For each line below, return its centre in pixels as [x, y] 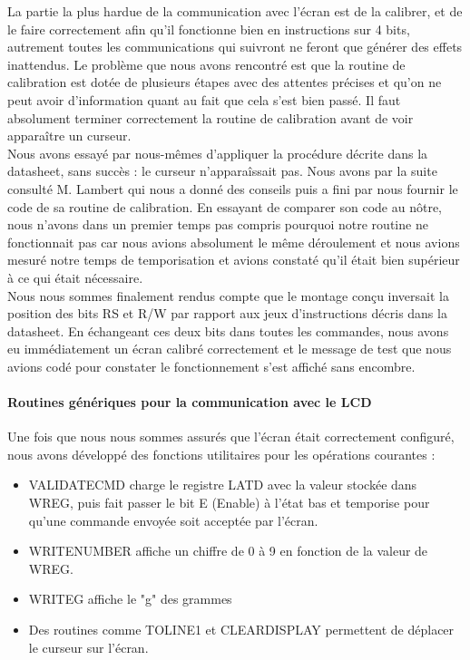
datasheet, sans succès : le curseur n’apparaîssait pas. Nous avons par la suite [222, 171]
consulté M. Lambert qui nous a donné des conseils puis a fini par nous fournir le [233, 188]
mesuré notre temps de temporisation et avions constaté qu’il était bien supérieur [234, 260]
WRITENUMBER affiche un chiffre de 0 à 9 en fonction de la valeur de [228, 551]
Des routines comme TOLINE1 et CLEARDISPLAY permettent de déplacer [241, 630]
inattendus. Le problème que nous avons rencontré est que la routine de [206, 64]
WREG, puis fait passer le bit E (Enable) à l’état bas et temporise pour [229, 503]
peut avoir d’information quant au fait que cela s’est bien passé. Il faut [204, 99]
